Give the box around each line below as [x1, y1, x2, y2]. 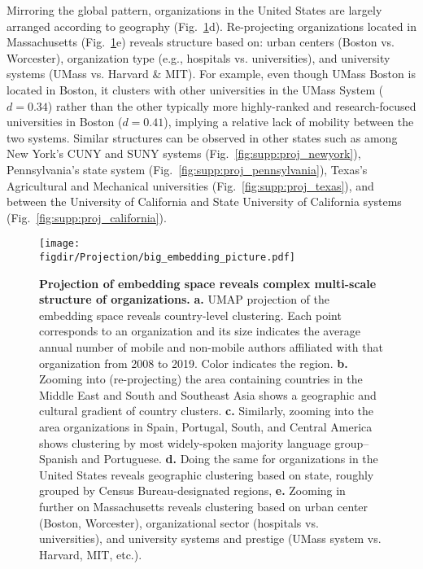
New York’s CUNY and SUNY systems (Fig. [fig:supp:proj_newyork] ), [7, 145, 361, 162]
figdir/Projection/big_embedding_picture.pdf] [39, 251, 295, 263]
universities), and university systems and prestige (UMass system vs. [39, 530, 382, 547]
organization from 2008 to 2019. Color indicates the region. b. [39, 354, 348, 371]
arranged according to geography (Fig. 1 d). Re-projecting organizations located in [7, 17, 416, 34]
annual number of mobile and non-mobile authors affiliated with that [39, 339, 383, 355]
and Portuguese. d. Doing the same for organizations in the [81, 450, 378, 467]
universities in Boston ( [7, 113, 123, 130]
